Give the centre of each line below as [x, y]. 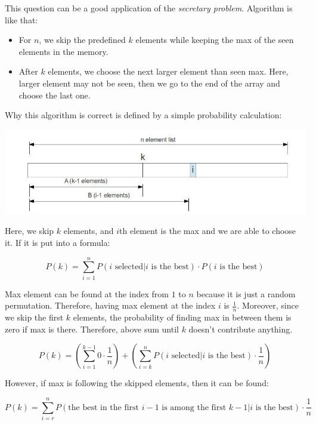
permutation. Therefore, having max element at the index [110, 305]
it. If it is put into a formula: [58, 242]
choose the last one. [55, 95]
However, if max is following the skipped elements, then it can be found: [137, 383]
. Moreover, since [268, 305]
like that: [21, 19]
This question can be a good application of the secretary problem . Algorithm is [149, 8]
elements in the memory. [63, 51]
